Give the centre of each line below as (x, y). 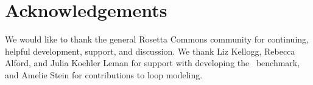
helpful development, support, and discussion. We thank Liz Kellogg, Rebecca (150, 51)
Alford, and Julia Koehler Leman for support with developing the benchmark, (153, 63)
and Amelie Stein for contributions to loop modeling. (104, 74)
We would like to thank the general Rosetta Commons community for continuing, (157, 39)
